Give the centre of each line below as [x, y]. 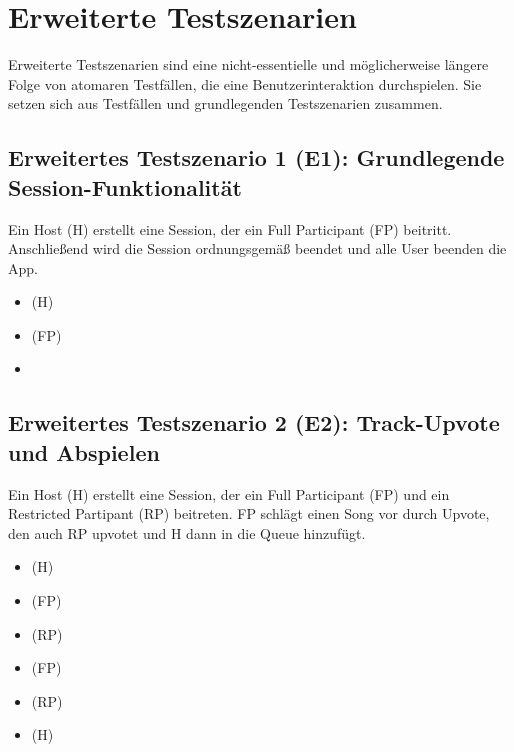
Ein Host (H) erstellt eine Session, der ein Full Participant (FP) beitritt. [230, 228]
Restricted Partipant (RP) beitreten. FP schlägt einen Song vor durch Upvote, [249, 513]
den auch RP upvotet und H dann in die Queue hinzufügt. [187, 532]
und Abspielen [84, 451]
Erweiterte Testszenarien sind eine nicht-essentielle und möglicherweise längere [248, 64]
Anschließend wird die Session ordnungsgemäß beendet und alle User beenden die [257, 248]
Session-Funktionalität [125, 186]
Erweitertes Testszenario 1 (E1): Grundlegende [256, 157]
